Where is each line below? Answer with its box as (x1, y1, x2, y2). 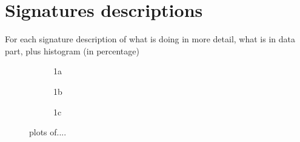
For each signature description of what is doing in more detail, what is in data (5, 33, 296, 45)
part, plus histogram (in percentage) (5, 44, 139, 57)
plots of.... (29, 126, 67, 138)
